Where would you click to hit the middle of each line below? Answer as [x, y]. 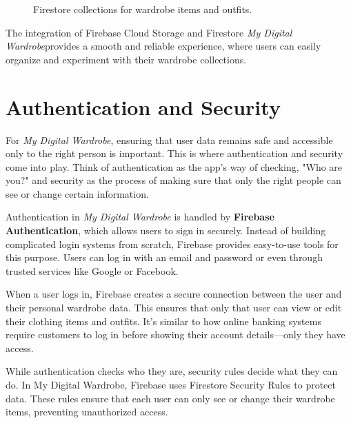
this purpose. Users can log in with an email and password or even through [164, 257]
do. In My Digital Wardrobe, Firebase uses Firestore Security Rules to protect [171, 384]
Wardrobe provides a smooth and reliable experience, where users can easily [163, 46]
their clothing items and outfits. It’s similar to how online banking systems [163, 321]
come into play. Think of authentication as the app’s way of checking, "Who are [174, 166]
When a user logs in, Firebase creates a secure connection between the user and [174, 294]
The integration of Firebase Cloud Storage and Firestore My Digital [149, 32]
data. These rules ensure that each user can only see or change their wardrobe [170, 398]
